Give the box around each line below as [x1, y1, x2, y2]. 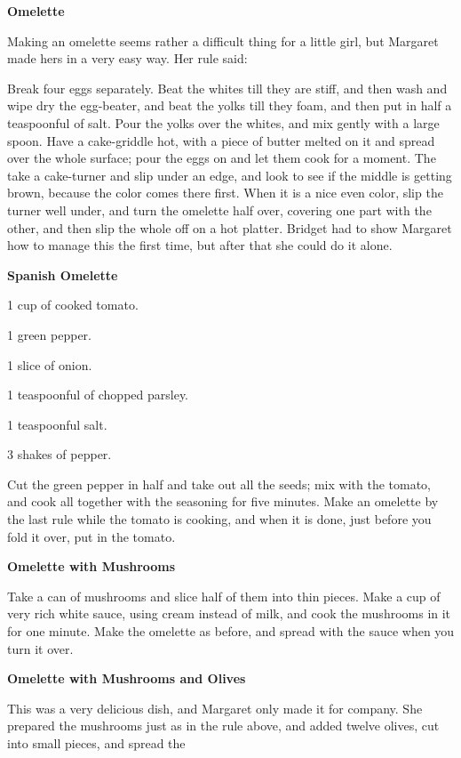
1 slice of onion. [7, 355, 92, 374]
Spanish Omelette [7, 265, 118, 284]
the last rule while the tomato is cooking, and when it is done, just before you [7, 510, 432, 528]
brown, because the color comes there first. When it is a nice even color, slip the [7, 183, 443, 202]
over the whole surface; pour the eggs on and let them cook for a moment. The [7, 149, 436, 167]
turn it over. [7, 639, 74, 657]
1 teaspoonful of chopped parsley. [7, 385, 189, 404]
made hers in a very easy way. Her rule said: [7, 49, 248, 68]
